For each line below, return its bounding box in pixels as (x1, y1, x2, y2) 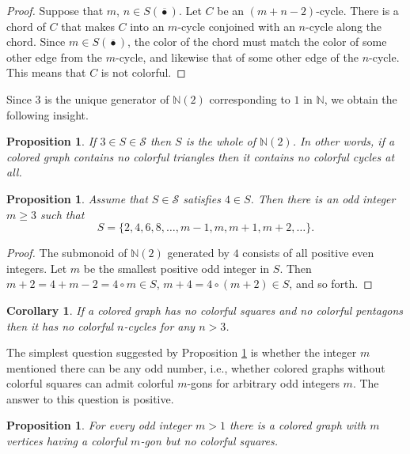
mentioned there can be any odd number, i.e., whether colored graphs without (6, 359, 385, 376)
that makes (61, 17, 115, 34)
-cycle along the (306, 17, 382, 34)
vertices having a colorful (6, 433, 127, 449)
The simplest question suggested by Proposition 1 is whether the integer (6, 344, 357, 361)
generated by (167, 244, 230, 261)
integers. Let (6, 259, 67, 276)
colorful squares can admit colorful (6, 375, 174, 392)
